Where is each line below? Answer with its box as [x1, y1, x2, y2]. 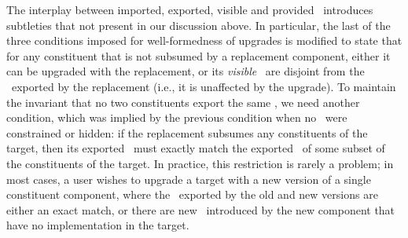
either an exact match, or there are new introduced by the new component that [6, 201, 395, 218]
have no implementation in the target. [6, 217, 189, 233]
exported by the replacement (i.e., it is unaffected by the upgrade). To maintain [11, 78, 396, 94]
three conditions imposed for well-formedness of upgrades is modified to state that [6, 32, 402, 49]
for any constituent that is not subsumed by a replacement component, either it [6, 47, 391, 64]
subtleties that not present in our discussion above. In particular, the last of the [6, 16, 391, 33]
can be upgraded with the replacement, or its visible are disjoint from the [6, 63, 365, 79]
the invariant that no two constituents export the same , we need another [6, 93, 360, 110]
